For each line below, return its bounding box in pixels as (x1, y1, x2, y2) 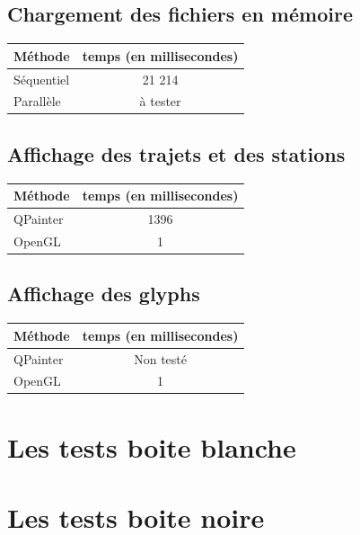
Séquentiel (13, 69, 70, 88)
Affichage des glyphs (7, 280, 200, 308)
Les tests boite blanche (7, 428, 296, 465)
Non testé (134, 349, 187, 368)
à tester (139, 92, 181, 111)
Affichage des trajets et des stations (7, 139, 346, 167)
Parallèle (13, 92, 61, 111)
